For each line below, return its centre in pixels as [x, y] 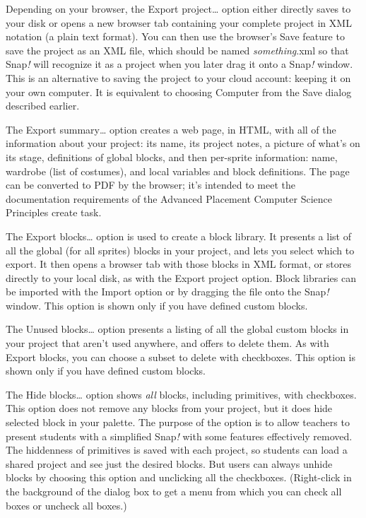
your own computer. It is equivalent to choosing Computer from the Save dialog [179, 92]
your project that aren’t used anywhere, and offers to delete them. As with [167, 343]
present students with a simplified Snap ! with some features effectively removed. [179, 436]
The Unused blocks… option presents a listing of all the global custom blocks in [177, 329]
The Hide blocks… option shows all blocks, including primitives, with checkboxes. [181, 394]
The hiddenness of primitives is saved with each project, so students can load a [177, 450]
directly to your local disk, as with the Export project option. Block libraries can [181, 277]
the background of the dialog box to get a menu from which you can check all [174, 491]
